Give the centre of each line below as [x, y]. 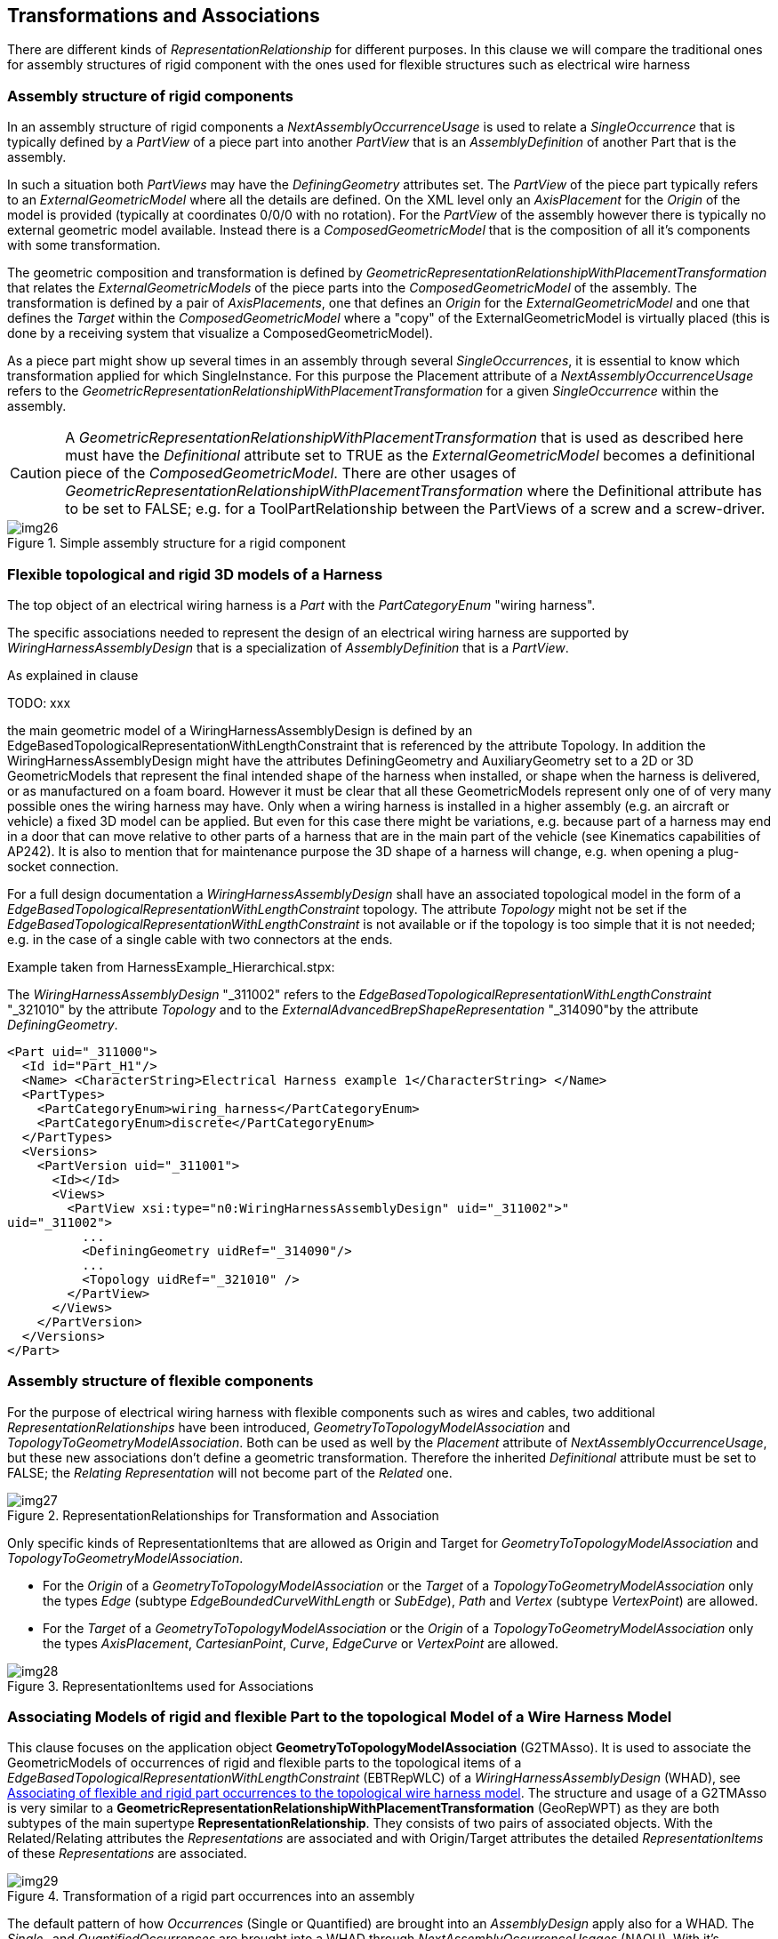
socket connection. [63, 866]
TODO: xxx [39, 702]
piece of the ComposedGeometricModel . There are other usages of [291, 473]
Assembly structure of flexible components [160, 1381]
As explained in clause [73, 675]
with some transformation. [84, 245]
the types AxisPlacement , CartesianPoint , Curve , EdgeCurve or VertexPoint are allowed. [301, 1643]
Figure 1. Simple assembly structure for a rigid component [176, 543]
